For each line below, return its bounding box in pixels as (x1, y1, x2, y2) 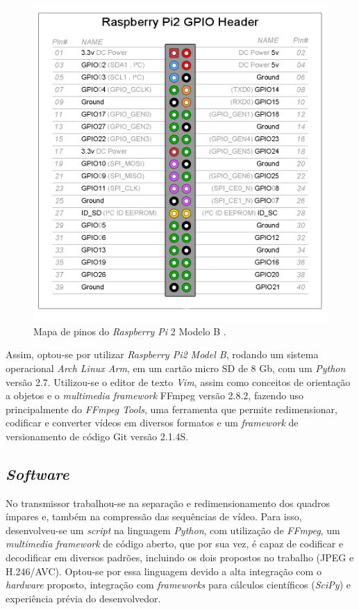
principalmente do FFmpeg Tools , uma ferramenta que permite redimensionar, (6, 401, 337, 416)
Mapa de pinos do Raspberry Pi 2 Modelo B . (33, 323, 226, 338)
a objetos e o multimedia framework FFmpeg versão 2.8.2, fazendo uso (6, 388, 304, 403)
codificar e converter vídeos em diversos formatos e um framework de (6, 415, 299, 430)
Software (6, 463, 69, 484)
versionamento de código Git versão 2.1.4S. (6, 428, 189, 443)
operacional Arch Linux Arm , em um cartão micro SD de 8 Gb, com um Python (6, 360, 346, 375)
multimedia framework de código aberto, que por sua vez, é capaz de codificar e (6, 536, 344, 551)
